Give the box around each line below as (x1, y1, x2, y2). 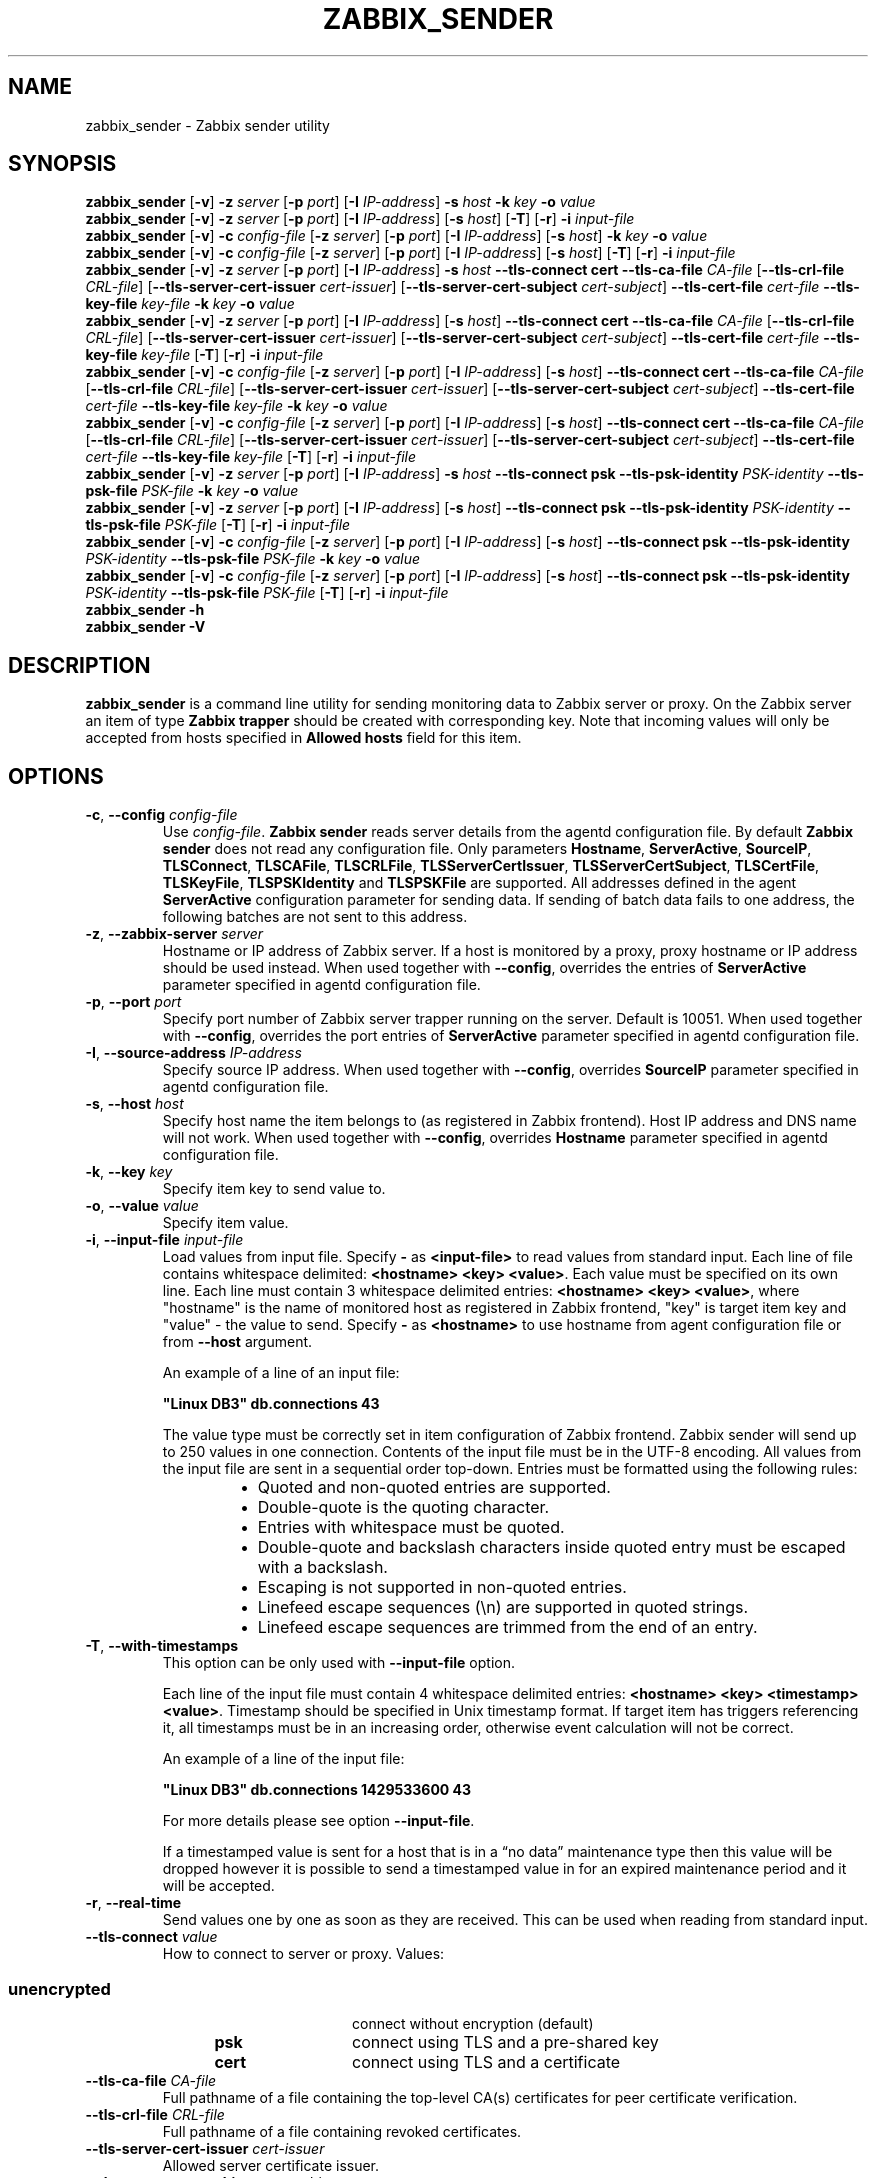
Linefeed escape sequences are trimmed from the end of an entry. (257, 1617, 758, 1638)
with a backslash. (257, 1557, 388, 1578)
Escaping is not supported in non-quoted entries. (257, 1577, 627, 1598)
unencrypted (8, 1978, 111, 1999)
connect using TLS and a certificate (351, 2051, 621, 2072)
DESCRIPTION (8, 652, 151, 678)
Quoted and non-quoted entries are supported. (257, 1477, 611, 1498)
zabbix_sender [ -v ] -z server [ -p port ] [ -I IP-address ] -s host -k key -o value (85, 193, 596, 211)
